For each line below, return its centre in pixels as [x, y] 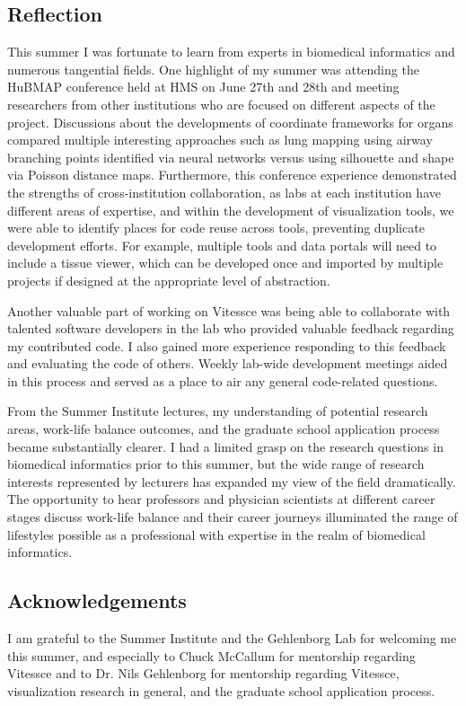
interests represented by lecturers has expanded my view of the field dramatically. [232, 481]
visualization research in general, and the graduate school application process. [221, 690]
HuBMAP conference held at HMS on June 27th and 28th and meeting [203, 87]
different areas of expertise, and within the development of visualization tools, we [231, 210]
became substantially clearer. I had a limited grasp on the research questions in [225, 446]
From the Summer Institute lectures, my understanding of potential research [218, 411]
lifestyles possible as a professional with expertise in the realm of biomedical [216, 534]
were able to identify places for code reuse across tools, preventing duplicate [216, 228]
